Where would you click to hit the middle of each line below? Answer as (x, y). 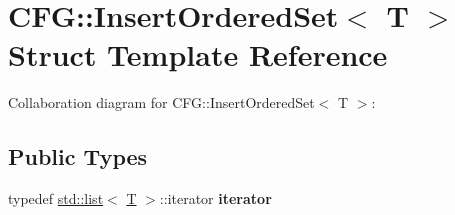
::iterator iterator (215, 198)
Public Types (78, 156)
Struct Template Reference (198, 54)
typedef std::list (56, 198)
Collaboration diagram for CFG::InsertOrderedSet (161, 102)
